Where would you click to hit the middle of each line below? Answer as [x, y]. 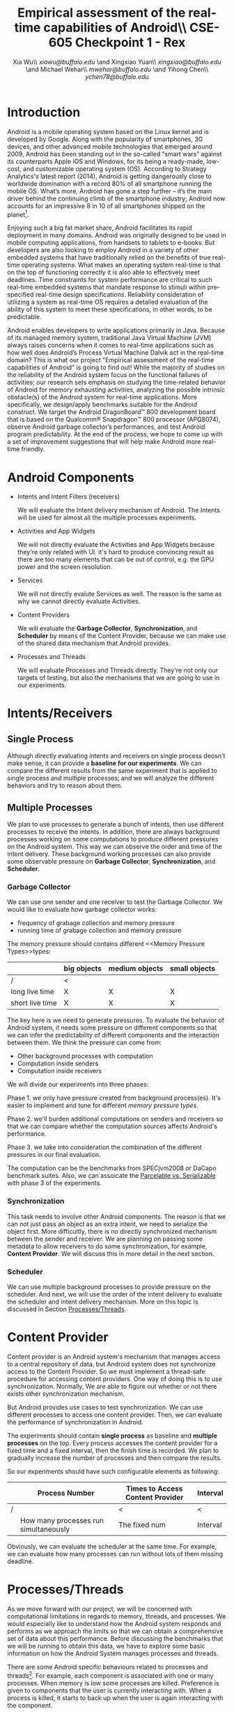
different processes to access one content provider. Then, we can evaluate [115, 1415]
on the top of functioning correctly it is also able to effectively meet [104, 272]
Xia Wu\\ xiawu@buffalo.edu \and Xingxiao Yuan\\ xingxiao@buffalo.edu [117, 61]
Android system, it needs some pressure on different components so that [112, 1028]
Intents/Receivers [60, 713]
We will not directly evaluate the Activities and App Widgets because [116, 545]
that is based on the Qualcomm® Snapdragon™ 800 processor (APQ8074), [114, 420]
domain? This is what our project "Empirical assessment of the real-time [111, 360]
